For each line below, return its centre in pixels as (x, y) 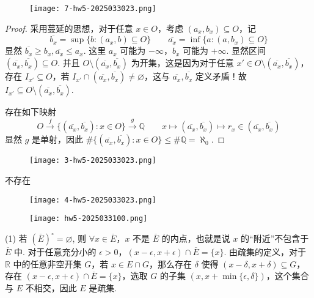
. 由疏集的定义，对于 (265, 252)
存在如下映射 (31, 112)
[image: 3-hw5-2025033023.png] (93, 161)
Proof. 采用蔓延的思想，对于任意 (69, 28)
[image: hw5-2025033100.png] (89, 219)
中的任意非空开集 (47, 263)
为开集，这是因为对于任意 (182, 63)
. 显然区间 (246, 50)
